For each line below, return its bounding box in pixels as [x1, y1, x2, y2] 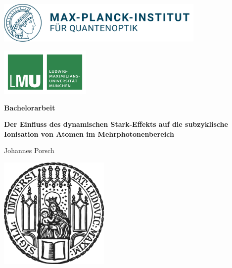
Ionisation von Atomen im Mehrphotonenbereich [4, 128, 174, 139]
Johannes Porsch [4, 145, 54, 156]
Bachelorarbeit [4, 102, 55, 112]
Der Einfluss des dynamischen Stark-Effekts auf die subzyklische [4, 119, 228, 129]
